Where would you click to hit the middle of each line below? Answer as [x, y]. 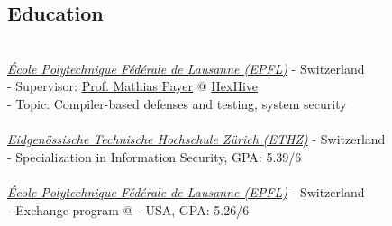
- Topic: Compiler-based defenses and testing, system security [177, 103]
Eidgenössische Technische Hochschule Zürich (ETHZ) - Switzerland [196, 139]
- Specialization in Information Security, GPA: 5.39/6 [155, 156]
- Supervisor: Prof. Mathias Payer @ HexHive [133, 86]
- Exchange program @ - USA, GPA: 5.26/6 [128, 209]
